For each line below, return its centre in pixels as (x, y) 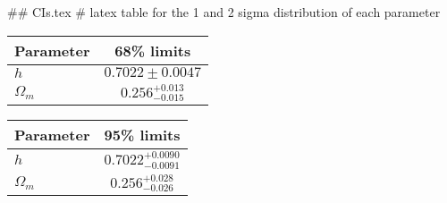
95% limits (142, 135)
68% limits (153, 50)
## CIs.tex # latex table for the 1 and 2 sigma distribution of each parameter (224, 12)
